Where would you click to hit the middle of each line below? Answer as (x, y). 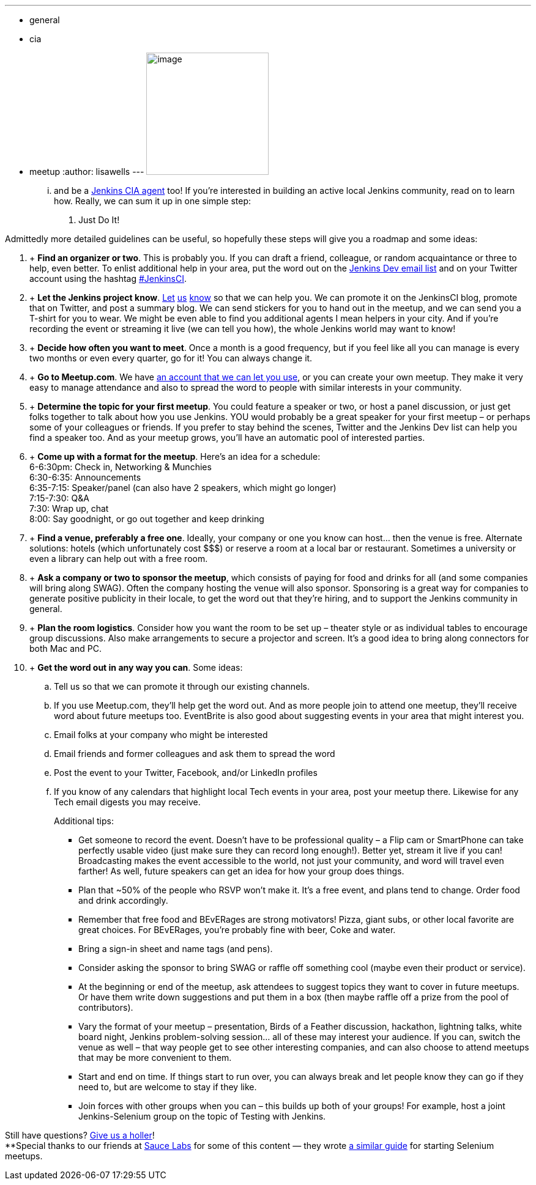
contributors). (106, 1007)
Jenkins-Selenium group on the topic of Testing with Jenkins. (202, 1116)
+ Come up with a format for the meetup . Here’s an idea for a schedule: (175, 456)
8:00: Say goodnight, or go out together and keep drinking (147, 519)
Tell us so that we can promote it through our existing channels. (182, 686)
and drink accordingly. (123, 900)
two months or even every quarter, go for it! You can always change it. (171, 358)
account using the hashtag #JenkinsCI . (108, 279)
